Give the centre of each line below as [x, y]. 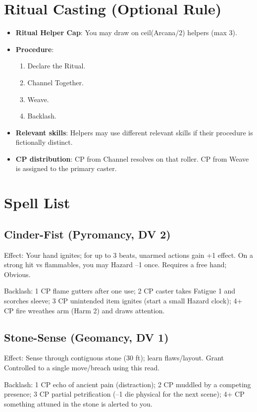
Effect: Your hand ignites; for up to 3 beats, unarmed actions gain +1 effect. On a [128, 255]
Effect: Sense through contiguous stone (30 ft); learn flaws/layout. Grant [114, 358]
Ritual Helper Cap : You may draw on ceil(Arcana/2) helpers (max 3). [126, 32]
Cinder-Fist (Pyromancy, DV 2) [87, 234]
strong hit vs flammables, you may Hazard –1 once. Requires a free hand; [115, 265]
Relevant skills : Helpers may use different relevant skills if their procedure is [134, 132]
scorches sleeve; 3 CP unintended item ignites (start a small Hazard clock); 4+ [123, 301]
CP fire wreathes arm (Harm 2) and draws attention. [84, 310]
